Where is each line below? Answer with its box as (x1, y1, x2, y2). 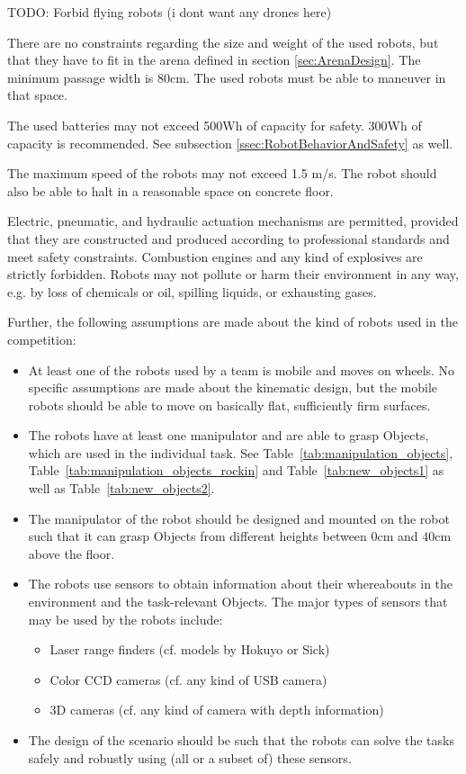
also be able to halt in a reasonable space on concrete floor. (7, 181, 334, 200)
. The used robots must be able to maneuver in (185, 67, 446, 86)
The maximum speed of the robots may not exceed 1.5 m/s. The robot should (7, 164, 437, 183)
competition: (7, 329, 76, 348)
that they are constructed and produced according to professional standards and (7, 229, 450, 247)
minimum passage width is (7, 67, 154, 86)
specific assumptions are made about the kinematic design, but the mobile (28, 378, 438, 397)
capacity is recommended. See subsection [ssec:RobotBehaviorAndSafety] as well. (7, 133, 453, 152)
